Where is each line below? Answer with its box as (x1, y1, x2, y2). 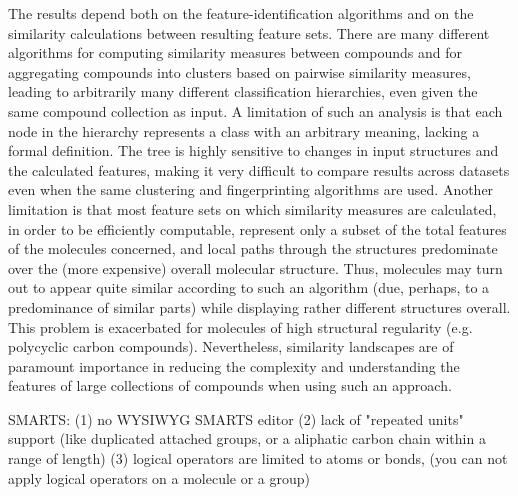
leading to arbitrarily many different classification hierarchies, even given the (8, 81, 478, 102)
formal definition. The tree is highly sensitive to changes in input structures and (8, 140, 499, 161)
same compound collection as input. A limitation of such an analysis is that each (8, 100, 503, 121)
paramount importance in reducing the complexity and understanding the (8, 355, 460, 376)
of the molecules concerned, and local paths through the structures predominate (8, 238, 498, 259)
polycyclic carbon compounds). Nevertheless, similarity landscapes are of (8, 336, 454, 357)
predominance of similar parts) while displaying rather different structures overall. (8, 296, 511, 317)
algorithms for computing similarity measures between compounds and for (8, 42, 463, 63)
